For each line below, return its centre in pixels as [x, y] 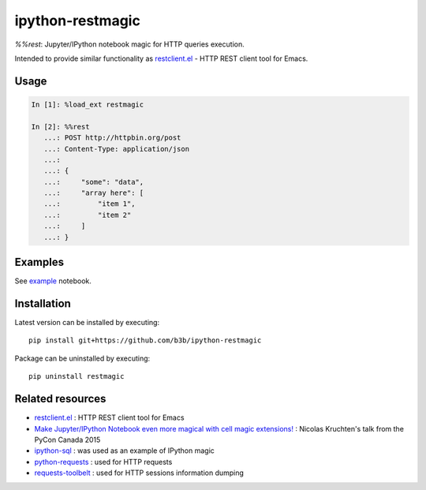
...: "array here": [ [94, 193]
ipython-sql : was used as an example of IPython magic [124, 451]
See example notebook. [53, 281]
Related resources [60, 399]
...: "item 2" [88, 215]
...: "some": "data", [94, 182]
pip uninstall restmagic [77, 376]
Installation [43, 303]
